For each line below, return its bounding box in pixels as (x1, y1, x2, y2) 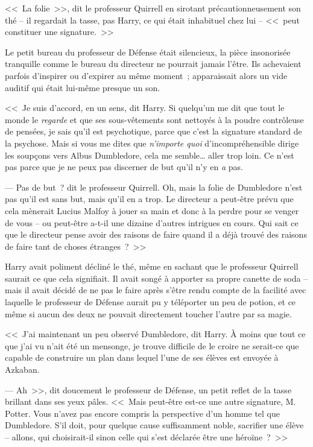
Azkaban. (5, 363, 40, 376)
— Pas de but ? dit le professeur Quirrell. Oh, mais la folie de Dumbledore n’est (5, 180, 303, 193)
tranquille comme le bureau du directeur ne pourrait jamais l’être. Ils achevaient (5, 57, 302, 70)
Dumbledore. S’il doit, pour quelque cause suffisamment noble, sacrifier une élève (5, 419, 304, 431)
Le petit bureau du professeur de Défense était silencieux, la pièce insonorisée (5, 45, 291, 58)
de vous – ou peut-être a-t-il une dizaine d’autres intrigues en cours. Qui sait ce (5, 216, 299, 229)
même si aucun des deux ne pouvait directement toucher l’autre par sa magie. (5, 307, 292, 320)
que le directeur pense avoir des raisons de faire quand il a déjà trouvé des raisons (5, 228, 307, 241)
